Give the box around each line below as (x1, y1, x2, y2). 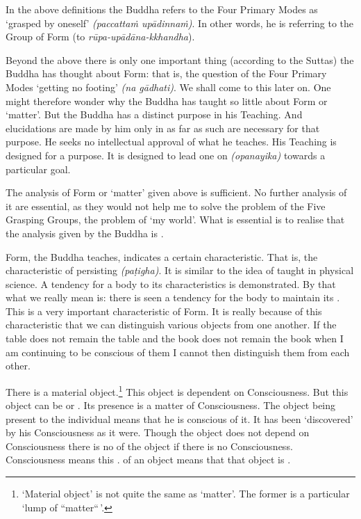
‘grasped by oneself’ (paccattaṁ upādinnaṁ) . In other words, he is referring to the (6, 15, 354, 30)
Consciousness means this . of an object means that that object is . (6, 452, 291, 467)
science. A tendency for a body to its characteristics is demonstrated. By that (6, 276, 336, 291)
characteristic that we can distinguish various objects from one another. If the (6, 317, 337, 332)
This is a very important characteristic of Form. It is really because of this (6, 303, 322, 318)
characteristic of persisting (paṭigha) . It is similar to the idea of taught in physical (6, 263, 354, 278)
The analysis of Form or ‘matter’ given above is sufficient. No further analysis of (6, 185, 347, 200)
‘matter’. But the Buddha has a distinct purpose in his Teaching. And (6, 107, 303, 122)
